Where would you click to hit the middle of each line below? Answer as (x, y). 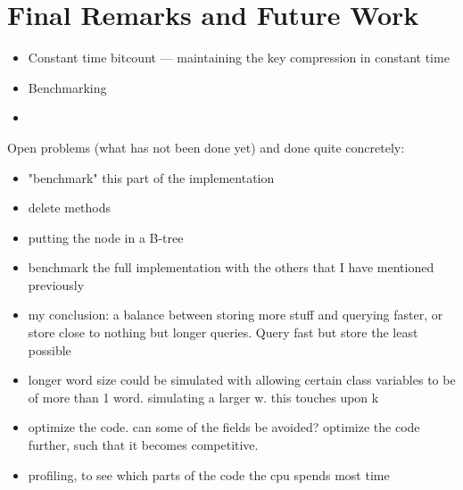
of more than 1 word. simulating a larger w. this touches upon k (203, 397)
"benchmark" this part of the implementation (151, 177)
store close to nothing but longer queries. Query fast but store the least (223, 332)
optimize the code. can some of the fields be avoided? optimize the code (224, 427)
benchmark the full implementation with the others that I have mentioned (231, 267)
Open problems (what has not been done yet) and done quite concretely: (206, 147)
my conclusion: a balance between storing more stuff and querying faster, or (236, 315)
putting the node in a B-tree (106, 237)
